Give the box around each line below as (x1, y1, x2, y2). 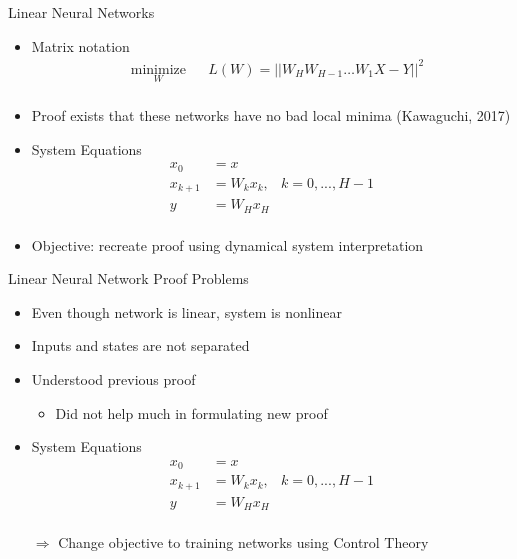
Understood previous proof (31, 369, 196, 390)
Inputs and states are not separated (31, 335, 250, 356)
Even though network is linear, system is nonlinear (31, 301, 342, 322)
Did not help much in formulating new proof (55, 402, 328, 423)
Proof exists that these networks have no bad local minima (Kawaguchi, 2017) (31, 104, 511, 125)
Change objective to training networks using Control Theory (58, 532, 429, 553)
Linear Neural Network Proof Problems (8, 268, 249, 289)
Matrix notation (31, 35, 130, 56)
